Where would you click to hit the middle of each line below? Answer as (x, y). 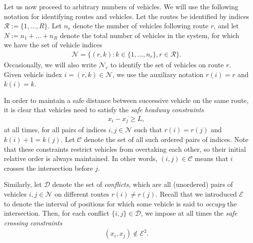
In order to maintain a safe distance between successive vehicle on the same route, (126, 100)
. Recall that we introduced (196, 194)
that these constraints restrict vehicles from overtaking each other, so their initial (125, 149)
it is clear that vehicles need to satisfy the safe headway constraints (104, 110)
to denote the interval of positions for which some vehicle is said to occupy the (120, 203)
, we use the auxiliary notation (158, 74)
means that (211, 158)
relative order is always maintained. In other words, (81, 158)
